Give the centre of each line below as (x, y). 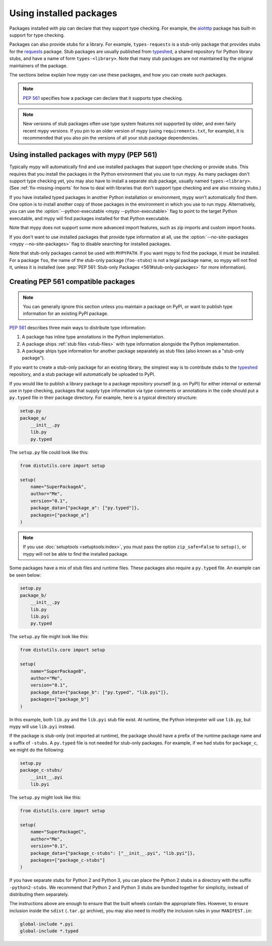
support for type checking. (37, 35)
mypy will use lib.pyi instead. (42, 726)
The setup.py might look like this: (45, 797)
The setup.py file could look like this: (49, 452)
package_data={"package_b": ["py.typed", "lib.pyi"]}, (99, 692)
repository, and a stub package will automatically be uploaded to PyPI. (82, 374)
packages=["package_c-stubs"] (68, 860)
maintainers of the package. (39, 65)
